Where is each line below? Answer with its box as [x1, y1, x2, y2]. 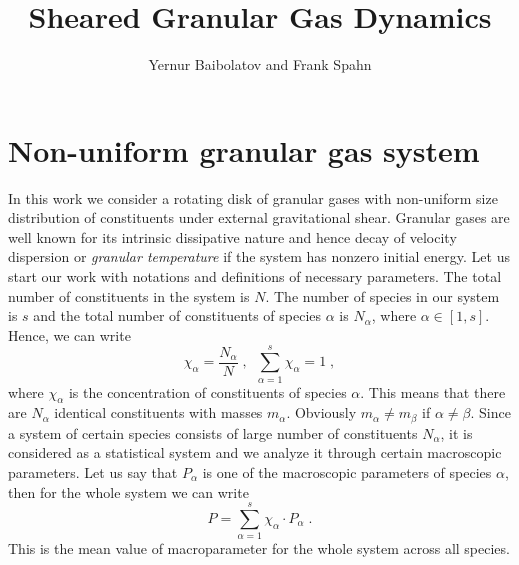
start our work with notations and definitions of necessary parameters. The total [8, 266, 502, 287]
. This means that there [360, 381, 506, 402]
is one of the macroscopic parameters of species [202, 461, 492, 482]
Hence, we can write [8, 324, 131, 345]
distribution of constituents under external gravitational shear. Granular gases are [8, 207, 510, 228]
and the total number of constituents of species [33, 305, 322, 326]
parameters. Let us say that [8, 461, 178, 482]
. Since [470, 402, 511, 423]
